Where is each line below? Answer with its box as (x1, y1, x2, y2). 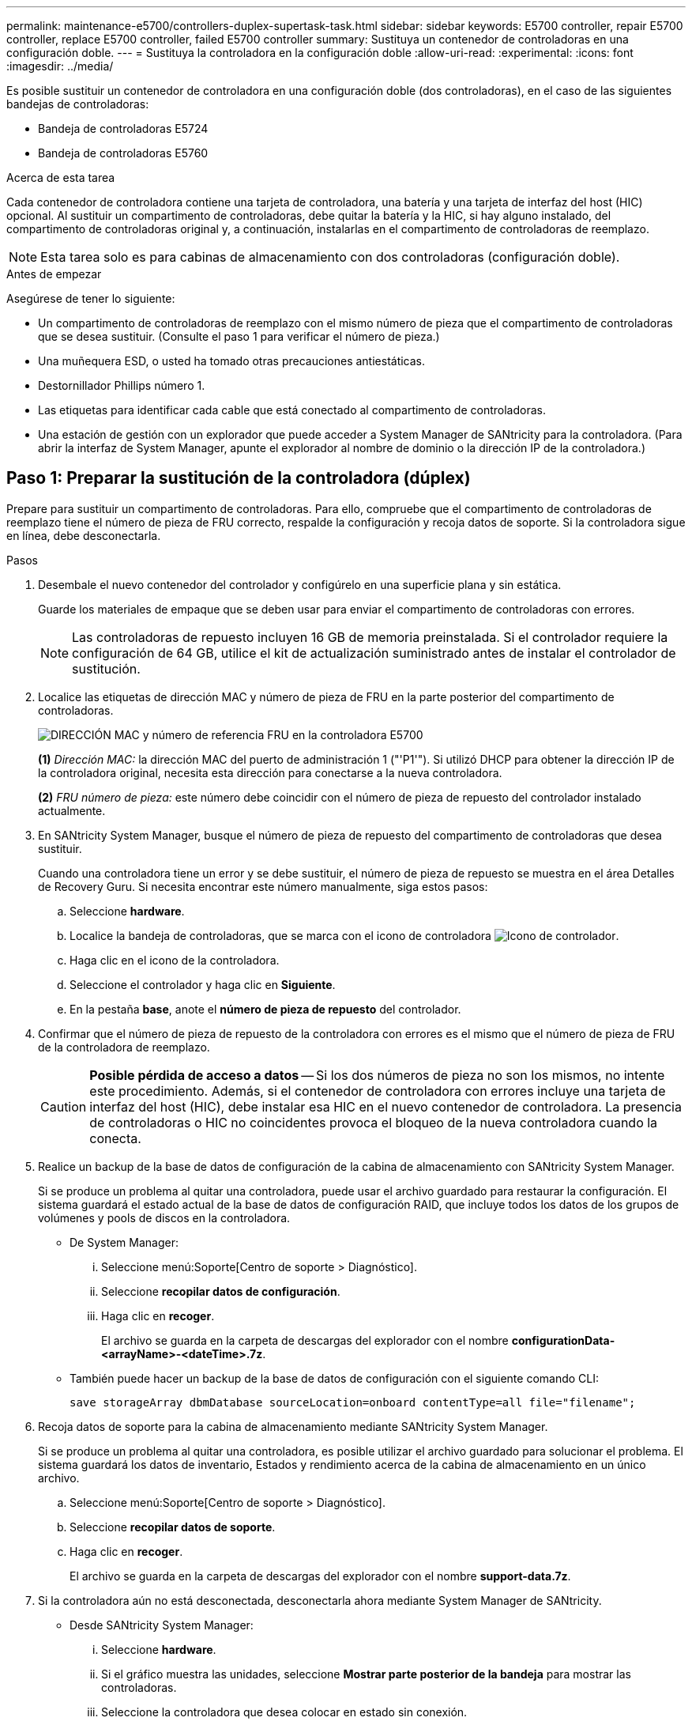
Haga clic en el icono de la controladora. (70, 953, 280, 967)
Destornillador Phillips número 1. (38, 379, 205, 392)
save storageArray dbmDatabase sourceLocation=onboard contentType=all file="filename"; (70, 1395, 636, 1409)
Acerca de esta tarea (6, 171, 115, 184)
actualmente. (38, 803, 106, 817)
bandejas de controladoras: (6, 97, 149, 111)
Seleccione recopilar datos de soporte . (70, 1519, 276, 1534)
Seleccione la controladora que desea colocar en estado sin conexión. (101, 1704, 468, 1719)
